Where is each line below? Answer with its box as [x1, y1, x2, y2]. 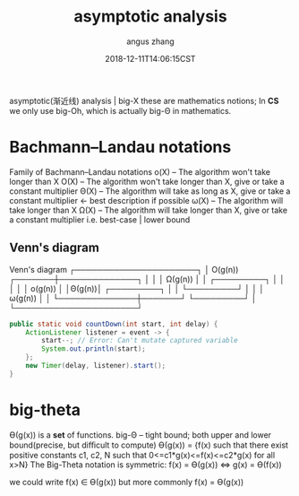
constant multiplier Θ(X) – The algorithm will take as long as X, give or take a [9, 186, 291, 196]
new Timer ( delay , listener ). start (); [25, 361, 167, 370]
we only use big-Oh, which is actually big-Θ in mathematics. [9, 105, 232, 116]
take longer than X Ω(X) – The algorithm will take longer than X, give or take [9, 204, 288, 215]
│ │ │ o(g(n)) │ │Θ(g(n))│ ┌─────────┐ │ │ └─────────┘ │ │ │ [9, 283, 265, 293]
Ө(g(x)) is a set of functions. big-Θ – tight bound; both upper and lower [9, 429, 271, 440]
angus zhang [126, 36, 175, 47]
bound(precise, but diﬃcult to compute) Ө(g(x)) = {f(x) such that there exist [9, 439, 289, 450]
